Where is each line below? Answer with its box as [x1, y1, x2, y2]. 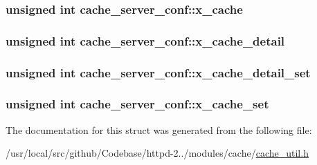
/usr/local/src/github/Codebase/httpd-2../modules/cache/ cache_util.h [6, 146, 309, 160]
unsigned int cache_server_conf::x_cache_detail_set [6, 64, 311, 81]
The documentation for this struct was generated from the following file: [6, 122, 312, 137]
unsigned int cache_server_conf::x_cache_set [6, 95, 269, 113]
